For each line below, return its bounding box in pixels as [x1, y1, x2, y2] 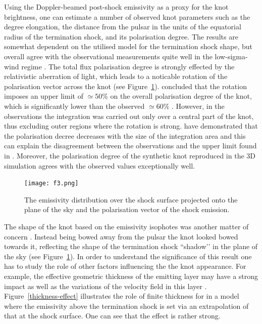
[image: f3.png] [24, 180, 79, 187]
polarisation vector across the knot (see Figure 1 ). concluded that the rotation [4, 80, 247, 91]
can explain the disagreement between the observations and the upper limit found [4, 140, 257, 151]
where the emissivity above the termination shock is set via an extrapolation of [4, 300, 249, 311]
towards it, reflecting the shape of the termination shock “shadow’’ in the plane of [4, 241, 258, 252]
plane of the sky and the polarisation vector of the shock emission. [24, 204, 230, 215]
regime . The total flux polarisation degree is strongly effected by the [21, 61, 235, 71]
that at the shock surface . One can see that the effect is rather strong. [4, 310, 221, 321]
